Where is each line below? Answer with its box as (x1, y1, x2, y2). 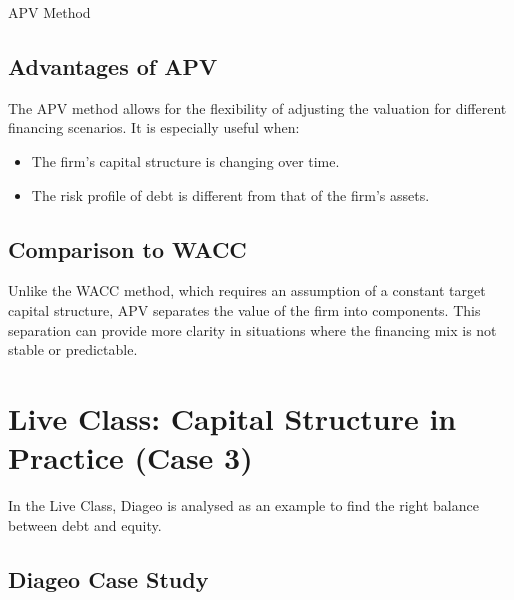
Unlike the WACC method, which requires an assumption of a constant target (8, 280, 486, 301)
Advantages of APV (8, 50, 218, 81)
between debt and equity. (8, 514, 162, 535)
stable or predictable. (8, 339, 138, 360)
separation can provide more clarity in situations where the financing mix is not (8, 319, 497, 340)
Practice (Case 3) (8, 437, 253, 478)
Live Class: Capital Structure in (8, 397, 457, 438)
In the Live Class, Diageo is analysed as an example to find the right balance (8, 495, 479, 516)
